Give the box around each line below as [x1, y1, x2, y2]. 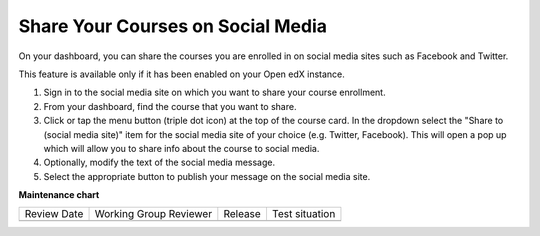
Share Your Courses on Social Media [18, 15, 328, 37]
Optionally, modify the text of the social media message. [43, 156, 276, 169]
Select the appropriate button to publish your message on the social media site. [43, 170, 371, 182]
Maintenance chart [18, 189, 100, 201]
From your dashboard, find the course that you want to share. [43, 100, 297, 112]
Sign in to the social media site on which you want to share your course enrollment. [43, 86, 386, 99]
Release [223, 207, 262, 221]
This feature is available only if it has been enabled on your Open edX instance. [18, 68, 345, 80]
